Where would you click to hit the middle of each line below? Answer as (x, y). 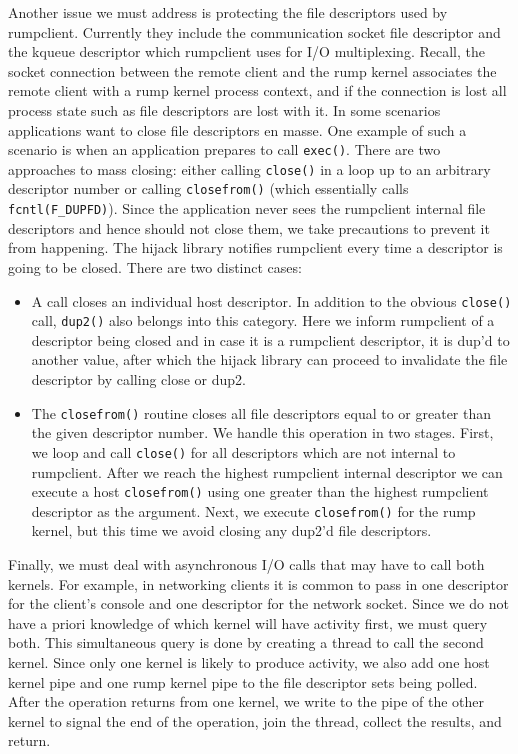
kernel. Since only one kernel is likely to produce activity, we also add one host (249, 662)
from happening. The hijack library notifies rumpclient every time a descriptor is (255, 247)
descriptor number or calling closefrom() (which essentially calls (208, 188)
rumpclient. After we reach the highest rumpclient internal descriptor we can (267, 471)
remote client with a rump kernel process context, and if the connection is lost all (257, 90)
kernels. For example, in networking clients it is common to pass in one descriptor (258, 583)
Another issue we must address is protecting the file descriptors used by (228, 12)
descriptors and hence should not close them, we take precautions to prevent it (249, 227)
